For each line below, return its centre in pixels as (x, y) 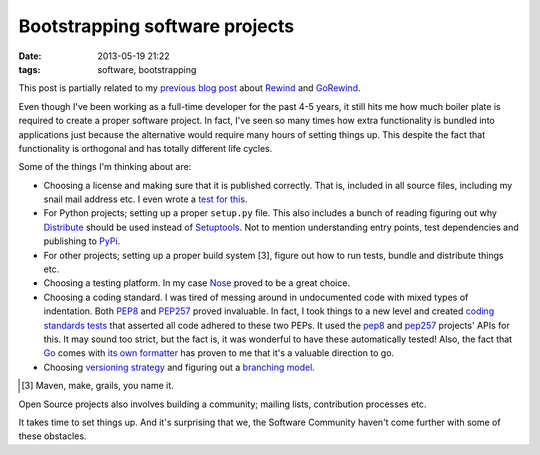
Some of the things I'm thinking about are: (105, 167)
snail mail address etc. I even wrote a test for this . (145, 199)
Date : (30, 56)
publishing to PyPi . (82, 241)
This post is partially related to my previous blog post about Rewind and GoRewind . (189, 88)
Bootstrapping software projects (156, 26)
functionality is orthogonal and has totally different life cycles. (145, 148)
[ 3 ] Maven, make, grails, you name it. (97, 386)
